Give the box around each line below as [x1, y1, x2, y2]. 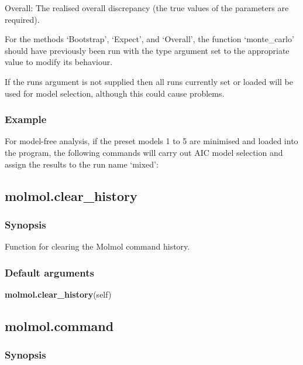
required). [5, 13, 40, 25]
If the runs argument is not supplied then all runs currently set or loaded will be [5, 75, 293, 87]
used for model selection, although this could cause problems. [5, 87, 225, 99]
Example [5, 112, 47, 127]
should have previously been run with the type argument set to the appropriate [5, 44, 290, 56]
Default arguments [5, 265, 94, 279]
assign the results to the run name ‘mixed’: [5, 158, 159, 170]
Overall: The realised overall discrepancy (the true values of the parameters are [5, 2, 289, 13]
